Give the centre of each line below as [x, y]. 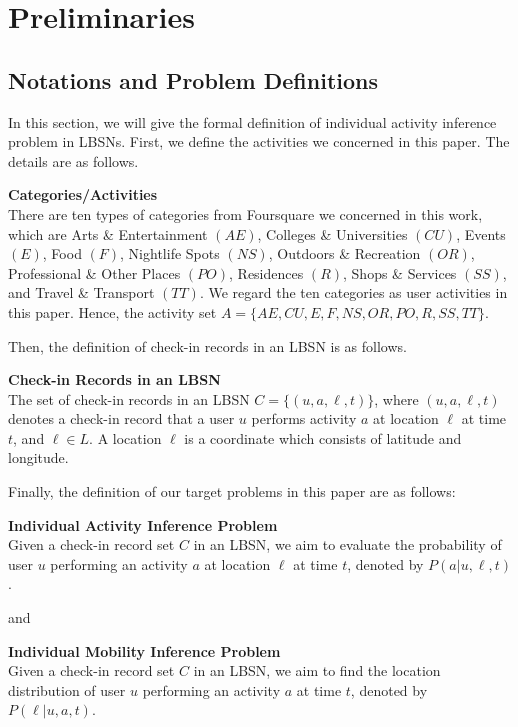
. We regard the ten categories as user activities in [353, 292]
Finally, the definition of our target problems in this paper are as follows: [232, 491]
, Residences [266, 272]
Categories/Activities [83, 194]
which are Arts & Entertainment [108, 233]
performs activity [304, 418]
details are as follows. [73, 160]
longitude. [38, 457]
